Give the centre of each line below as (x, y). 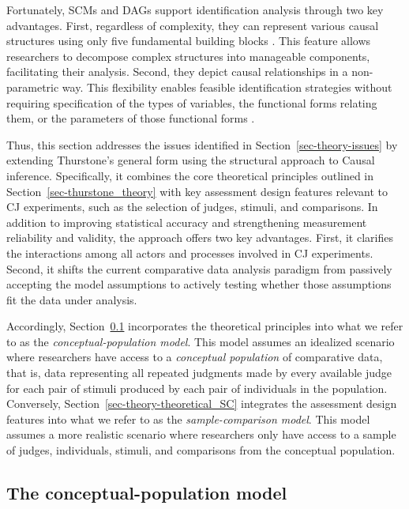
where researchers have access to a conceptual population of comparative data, (195, 357)
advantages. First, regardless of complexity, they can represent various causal (193, 25)
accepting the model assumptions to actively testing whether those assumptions (199, 284)
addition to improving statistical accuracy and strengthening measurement (187, 222)
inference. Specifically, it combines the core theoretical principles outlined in (190, 175)
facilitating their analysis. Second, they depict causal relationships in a (177, 72)
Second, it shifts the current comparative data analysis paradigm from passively (199, 268)
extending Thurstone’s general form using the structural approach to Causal (191, 160)
